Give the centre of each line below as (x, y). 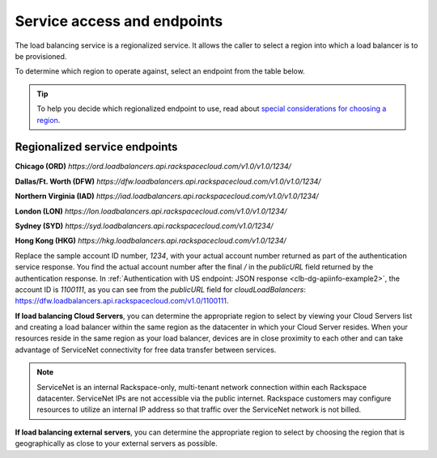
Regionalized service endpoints (96, 147)
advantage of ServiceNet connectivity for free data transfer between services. (146, 350)
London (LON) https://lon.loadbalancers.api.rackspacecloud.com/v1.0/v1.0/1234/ (151, 211)
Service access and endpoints (119, 21)
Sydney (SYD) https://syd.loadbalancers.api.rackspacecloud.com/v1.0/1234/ (144, 226)
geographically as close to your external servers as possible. (116, 443)
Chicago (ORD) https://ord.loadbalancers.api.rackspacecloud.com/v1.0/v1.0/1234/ (153, 167)
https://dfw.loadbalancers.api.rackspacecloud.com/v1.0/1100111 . (122, 301)
